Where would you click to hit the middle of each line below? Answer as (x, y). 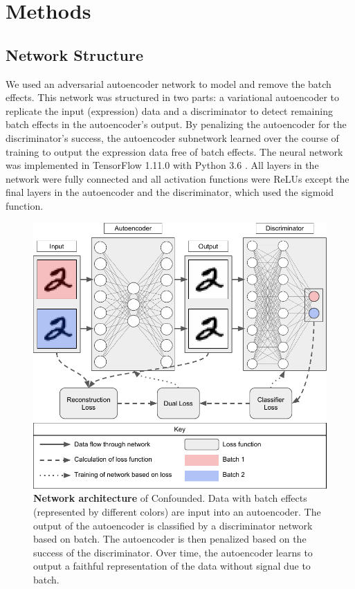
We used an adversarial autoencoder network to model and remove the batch (169, 83)
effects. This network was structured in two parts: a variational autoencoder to (173, 97)
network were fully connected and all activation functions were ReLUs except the (177, 178)
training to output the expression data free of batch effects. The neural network (174, 151)
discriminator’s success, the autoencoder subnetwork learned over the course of (172, 137)
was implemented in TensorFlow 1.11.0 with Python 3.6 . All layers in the (162, 165)
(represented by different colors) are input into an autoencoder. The (177, 511)
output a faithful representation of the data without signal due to (172, 566)
